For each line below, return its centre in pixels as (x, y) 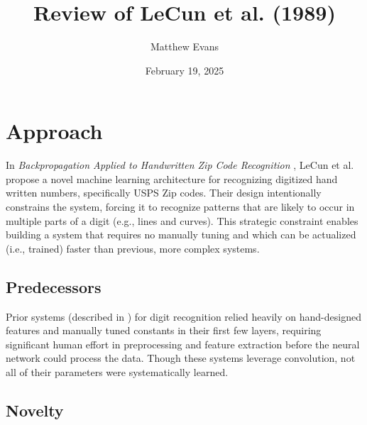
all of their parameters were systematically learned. (117, 371)
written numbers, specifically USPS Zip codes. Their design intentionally (164, 193)
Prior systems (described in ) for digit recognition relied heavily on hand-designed (183, 316)
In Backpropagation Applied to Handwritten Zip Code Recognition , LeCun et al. (180, 165)
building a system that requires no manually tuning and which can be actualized (181, 234)
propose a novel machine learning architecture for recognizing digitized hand (172, 178)
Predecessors (54, 286)
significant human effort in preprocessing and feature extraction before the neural (183, 344)
